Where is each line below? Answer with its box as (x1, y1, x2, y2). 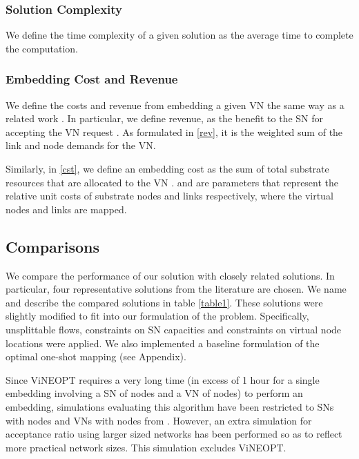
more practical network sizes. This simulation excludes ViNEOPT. (6, 440, 287, 454)
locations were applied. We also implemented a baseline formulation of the (6, 335, 320, 350)
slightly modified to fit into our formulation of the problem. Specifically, (6, 309, 309, 323)
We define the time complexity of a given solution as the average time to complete (6, 28, 353, 42)
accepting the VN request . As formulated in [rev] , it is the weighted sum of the (6, 124, 343, 139)
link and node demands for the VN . (6, 138, 156, 153)
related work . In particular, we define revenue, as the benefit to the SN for (6, 111, 323, 126)
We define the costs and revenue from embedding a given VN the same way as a (6, 97, 345, 112)
